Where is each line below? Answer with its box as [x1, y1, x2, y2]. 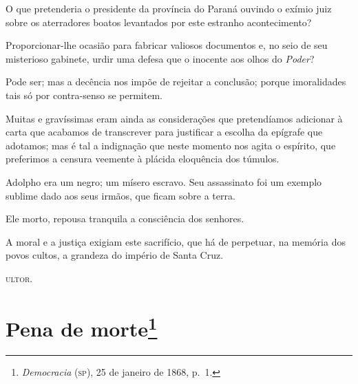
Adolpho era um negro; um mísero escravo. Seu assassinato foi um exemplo [6, 174, 322, 189]
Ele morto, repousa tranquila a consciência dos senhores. [6, 211, 244, 226]
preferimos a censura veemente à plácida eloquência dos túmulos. [6, 151, 280, 166]
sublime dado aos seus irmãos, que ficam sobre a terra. [6, 188, 235, 202]
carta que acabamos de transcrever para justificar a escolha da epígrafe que [6, 125, 323, 139]
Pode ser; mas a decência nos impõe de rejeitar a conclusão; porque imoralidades [6, 74, 346, 89]
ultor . [6, 270, 33, 285]
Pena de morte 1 [6, 311, 158, 343]
